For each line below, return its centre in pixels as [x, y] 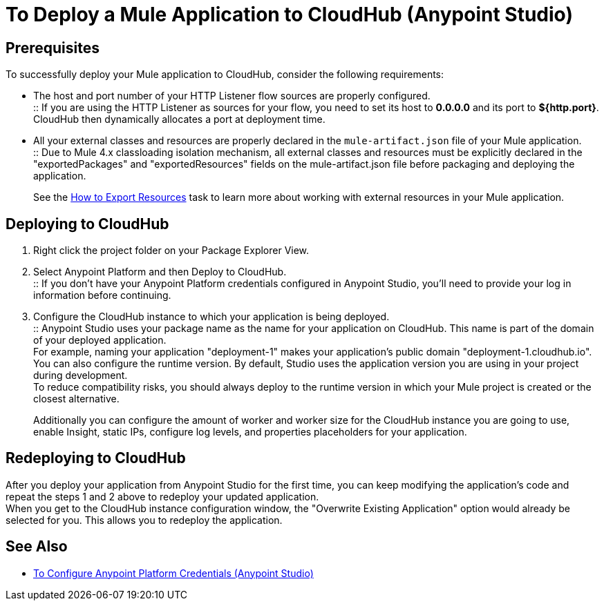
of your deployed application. [100, 340]
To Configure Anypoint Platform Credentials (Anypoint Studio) [173, 573]
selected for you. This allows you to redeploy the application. [144, 520]
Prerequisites [53, 48]
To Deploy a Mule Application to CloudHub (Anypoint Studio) [289, 14]
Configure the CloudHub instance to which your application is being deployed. [211, 317]
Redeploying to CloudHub [96, 458]
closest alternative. [76, 399]
